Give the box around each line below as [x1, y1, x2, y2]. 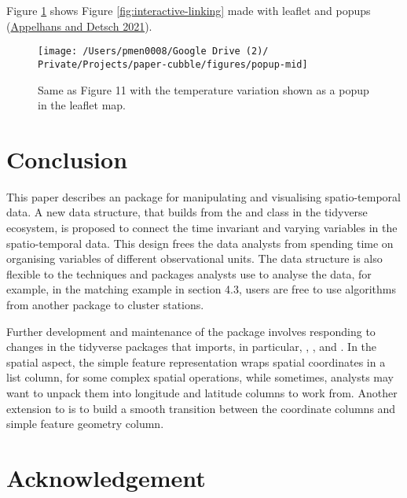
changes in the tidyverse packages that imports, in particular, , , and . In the [6, 338, 377, 355]
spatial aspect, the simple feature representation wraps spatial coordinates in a [6, 353, 386, 370]
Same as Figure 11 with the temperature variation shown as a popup [38, 81, 369, 98]
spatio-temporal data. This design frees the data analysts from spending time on [6, 234, 394, 251]
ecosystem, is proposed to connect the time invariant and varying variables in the [6, 219, 398, 235]
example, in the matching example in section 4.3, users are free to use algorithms [6, 281, 396, 297]
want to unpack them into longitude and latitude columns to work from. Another [6, 384, 398, 400]
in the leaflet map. [38, 97, 126, 113]
